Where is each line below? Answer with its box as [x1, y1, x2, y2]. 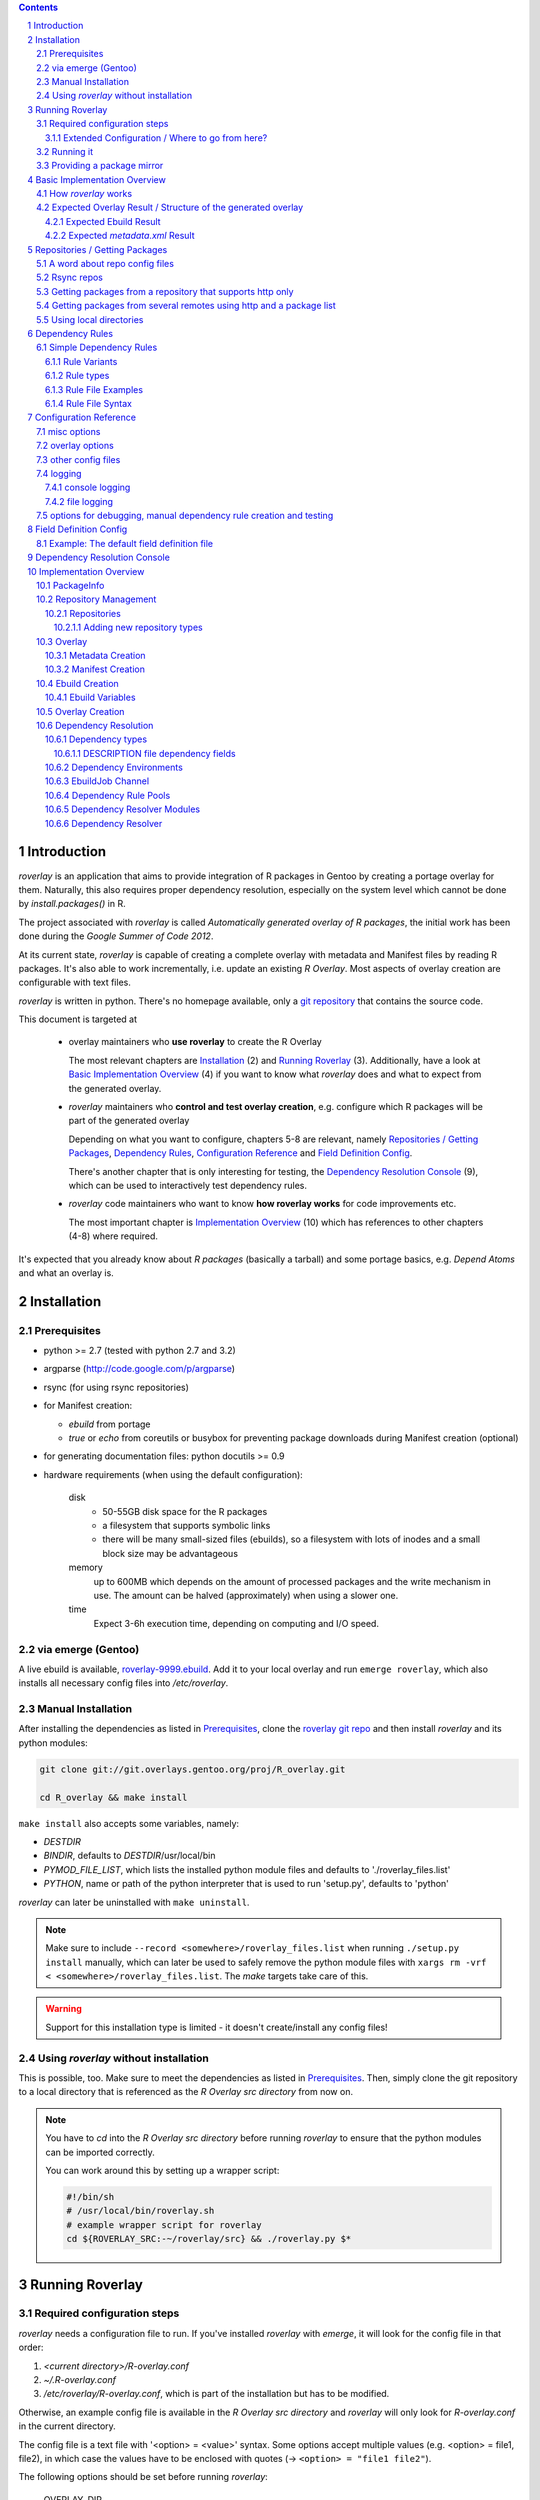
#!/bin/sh [66, 2191, 115, 2202]
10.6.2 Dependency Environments [45, 761, 184, 774]
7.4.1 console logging [45, 481, 131, 494]
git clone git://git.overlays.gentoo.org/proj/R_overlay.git [39, 1763, 346, 1775]
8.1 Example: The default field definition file [36, 537, 214, 549]
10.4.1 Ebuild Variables [45, 691, 136, 704]
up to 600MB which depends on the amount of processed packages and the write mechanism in [93, 1575, 491, 1587]
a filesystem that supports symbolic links [102, 1520, 271, 1531]
